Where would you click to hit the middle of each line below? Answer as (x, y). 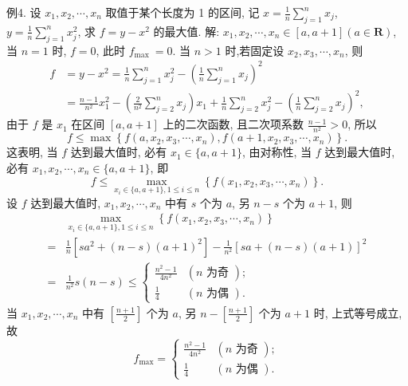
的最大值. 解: (186, 31)
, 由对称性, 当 (277, 152)
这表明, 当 (32, 152)
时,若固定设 (255, 50)
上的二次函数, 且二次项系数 (233, 124)
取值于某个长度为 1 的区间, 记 (182, 12)
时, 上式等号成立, (358, 312)
